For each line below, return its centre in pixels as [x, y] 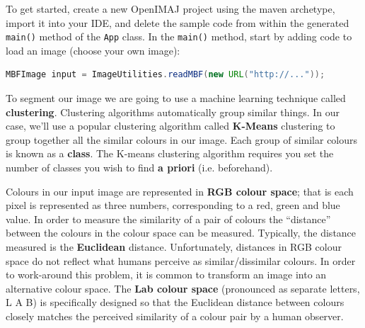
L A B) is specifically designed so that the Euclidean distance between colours [175, 302]
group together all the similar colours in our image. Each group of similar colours [182, 139]
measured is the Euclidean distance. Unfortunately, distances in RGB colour [174, 246]
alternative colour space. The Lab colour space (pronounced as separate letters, [183, 288]
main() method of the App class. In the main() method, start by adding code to [179, 36]
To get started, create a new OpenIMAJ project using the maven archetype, [170, 9]
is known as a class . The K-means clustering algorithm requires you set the [170, 153]
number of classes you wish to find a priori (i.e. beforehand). [139, 167]
